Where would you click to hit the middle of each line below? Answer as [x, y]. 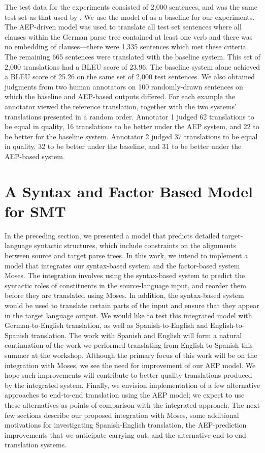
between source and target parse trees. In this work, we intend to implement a [126, 255]
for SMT [35, 211]
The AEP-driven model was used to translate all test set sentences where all [123, 27]
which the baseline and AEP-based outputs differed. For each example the [120, 96]
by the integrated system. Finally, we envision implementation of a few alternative [132, 385]
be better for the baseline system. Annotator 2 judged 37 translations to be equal [131, 136]
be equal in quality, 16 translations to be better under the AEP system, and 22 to [132, 126]
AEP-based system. [35, 156]
